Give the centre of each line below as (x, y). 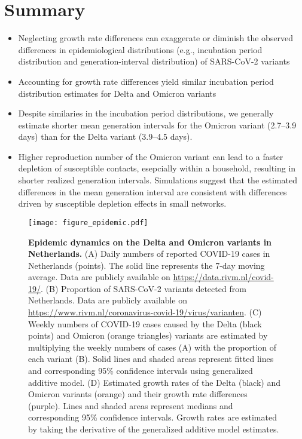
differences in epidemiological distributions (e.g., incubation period (140, 49)
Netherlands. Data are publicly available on (108, 300)
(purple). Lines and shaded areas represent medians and (131, 405)
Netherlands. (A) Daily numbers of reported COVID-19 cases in (149, 254)
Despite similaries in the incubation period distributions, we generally (146, 113)
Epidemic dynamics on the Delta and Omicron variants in (150, 242)
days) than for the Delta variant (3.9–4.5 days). (105, 136)
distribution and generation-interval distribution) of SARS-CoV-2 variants (154, 61)
